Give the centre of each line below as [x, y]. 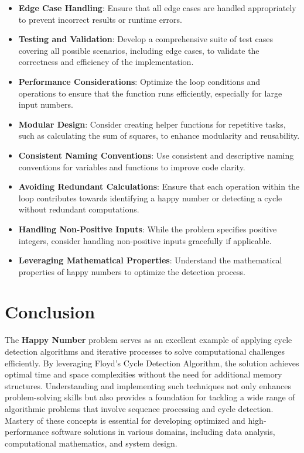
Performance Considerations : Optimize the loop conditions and [139, 81]
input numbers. [46, 104]
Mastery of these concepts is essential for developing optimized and [125, 420]
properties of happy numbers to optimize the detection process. [132, 271]
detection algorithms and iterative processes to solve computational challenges [145, 351]
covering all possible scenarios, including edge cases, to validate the [139, 50]
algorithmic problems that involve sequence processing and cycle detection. [139, 408]
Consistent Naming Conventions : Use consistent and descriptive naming [156, 155]
